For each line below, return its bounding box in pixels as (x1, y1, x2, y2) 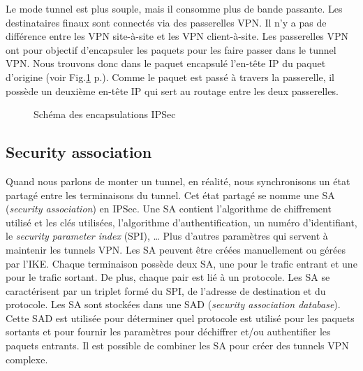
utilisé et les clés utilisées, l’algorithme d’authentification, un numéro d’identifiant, (6, 214, 357, 229)
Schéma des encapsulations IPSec (34, 107, 176, 122)
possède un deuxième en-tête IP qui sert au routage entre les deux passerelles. (6, 83, 339, 98)
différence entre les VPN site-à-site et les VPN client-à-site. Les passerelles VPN (6, 29, 349, 43)
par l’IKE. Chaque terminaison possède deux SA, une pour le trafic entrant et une (6, 256, 357, 270)
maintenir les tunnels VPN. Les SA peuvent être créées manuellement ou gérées (6, 242, 346, 256)
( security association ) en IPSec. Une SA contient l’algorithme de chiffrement (6, 201, 332, 216)
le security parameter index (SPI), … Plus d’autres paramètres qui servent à (6, 228, 328, 243)
